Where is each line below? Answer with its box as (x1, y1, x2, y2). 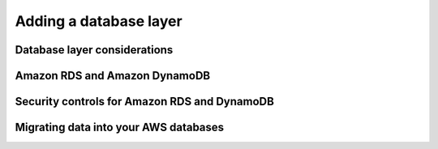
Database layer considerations (15, 43, 174, 57)
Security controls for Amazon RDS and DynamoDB (15, 95, 275, 109)
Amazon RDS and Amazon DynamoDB (15, 69, 211, 83)
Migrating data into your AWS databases (15, 121, 225, 134)
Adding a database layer (15, 12, 182, 30)
